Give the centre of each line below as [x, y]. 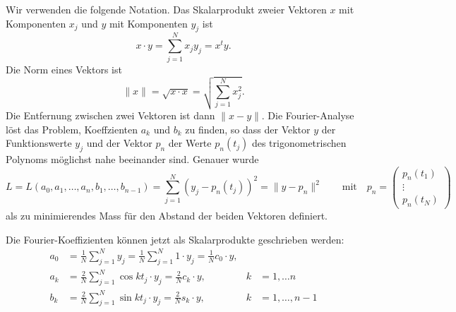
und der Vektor [119, 143]
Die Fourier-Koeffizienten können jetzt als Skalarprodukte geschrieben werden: [175, 239]
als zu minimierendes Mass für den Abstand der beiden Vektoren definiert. [167, 216]
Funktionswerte [39, 143]
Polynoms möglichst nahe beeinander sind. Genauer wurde [132, 158]
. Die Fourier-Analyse [308, 115]
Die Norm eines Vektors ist [64, 69]
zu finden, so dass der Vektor [248, 129]
